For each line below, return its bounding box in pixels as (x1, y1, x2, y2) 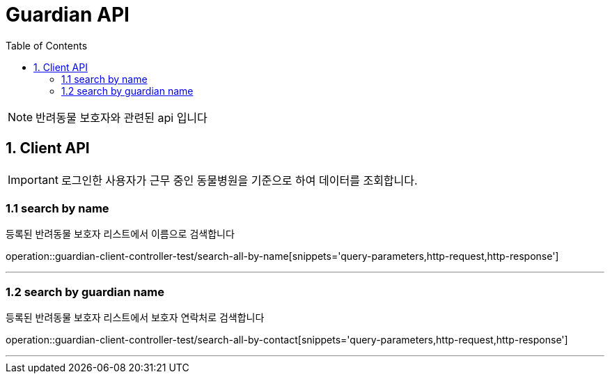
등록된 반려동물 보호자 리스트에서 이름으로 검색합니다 (6, 228, 235, 240)
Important (8, 172, 58, 187)
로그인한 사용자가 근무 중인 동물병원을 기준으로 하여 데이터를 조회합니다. (61, 173, 418, 187)
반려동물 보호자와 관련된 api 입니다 (36, 110, 208, 125)
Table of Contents (6, 39, 88, 52)
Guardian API (6, 3, 130, 26)
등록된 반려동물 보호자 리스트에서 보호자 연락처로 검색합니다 (6, 311, 265, 324)
